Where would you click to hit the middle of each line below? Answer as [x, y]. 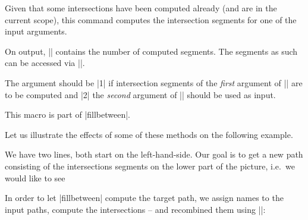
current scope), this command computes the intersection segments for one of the [151, 19]
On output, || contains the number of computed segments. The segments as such [151, 51]
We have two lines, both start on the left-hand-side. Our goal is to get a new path [154, 154]
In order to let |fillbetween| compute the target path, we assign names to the [144, 198]
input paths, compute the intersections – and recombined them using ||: [135, 209]
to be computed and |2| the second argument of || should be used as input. [140, 94]
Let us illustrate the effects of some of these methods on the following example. [149, 134]
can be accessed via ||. [45, 63]
